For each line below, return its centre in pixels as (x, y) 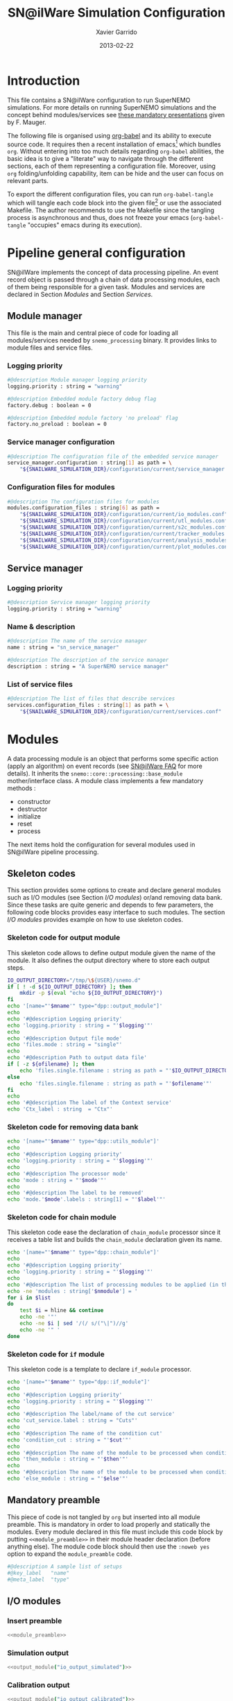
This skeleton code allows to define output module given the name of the (112, 952)
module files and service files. (50, 348)
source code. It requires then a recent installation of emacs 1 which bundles (114, 144)
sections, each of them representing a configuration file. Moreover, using (112, 166)
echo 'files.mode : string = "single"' (65, 1045)
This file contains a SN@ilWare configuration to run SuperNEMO (99, 100)
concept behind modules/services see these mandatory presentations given (116, 114)
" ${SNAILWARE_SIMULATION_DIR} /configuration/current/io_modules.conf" (124, 515)
